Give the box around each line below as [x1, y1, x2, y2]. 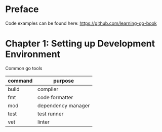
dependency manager [37, 102, 90, 109]
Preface [5, 4, 39, 15]
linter [37, 118, 50, 125]
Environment [5, 49, 61, 60]
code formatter [37, 94, 73, 101]
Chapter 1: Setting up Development [5, 38, 155, 49]
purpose [53, 77, 74, 84]
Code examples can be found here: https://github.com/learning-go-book [5, 20, 157, 26]
